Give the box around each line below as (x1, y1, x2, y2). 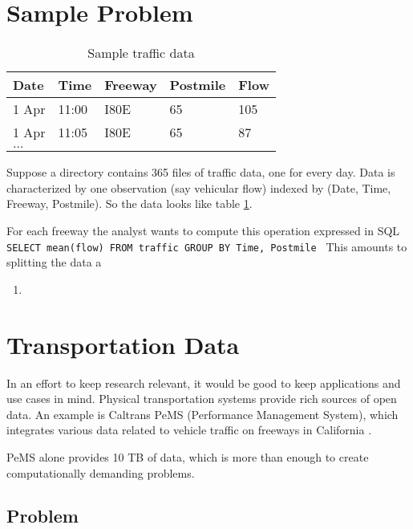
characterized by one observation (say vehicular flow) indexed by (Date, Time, (6, 179, 391, 196)
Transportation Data (6, 328, 240, 360)
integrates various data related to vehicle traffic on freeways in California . (6, 421, 372, 438)
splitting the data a (6, 254, 102, 271)
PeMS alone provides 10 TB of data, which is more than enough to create (6, 448, 369, 465)
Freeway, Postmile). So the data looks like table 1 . (6, 195, 253, 212)
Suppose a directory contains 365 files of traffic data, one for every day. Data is (6, 164, 395, 181)
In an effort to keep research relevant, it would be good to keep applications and (6, 374, 401, 391)
